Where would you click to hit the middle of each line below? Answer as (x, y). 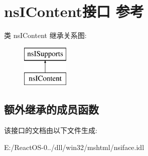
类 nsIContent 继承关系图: (45, 35)
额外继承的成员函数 (51, 109)
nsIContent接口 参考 (74, 11)
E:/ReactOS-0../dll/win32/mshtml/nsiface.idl (74, 147)
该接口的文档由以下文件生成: (51, 130)
